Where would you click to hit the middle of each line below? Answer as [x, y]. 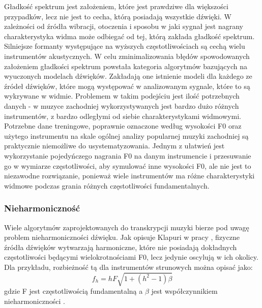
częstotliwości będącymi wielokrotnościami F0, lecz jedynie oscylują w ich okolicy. [131, 257]
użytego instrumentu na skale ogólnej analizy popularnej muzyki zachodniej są [126, 135]
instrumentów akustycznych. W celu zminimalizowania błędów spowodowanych [127, 56]
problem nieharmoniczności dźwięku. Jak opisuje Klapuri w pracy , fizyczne [122, 237]
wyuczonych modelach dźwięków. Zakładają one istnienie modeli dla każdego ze [128, 76]
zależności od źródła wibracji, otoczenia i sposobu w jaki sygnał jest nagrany [124, 26]
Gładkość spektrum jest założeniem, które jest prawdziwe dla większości [116, 6]
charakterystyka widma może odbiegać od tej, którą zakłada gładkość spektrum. [129, 36]
